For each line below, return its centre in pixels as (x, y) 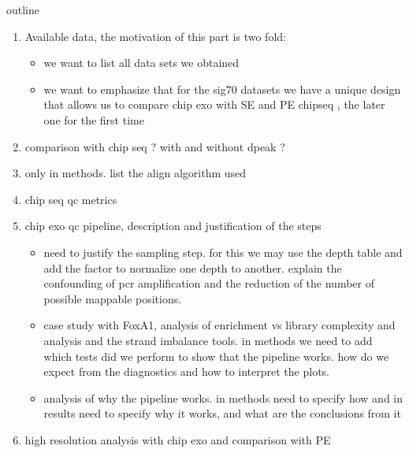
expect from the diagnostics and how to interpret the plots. (186, 371)
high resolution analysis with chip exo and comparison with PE (178, 439)
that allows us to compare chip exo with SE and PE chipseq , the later (214, 104)
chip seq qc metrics (71, 199)
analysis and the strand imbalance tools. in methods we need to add (208, 340)
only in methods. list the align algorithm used (136, 173)
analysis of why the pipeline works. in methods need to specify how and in (223, 397)
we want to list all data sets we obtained (141, 63)
